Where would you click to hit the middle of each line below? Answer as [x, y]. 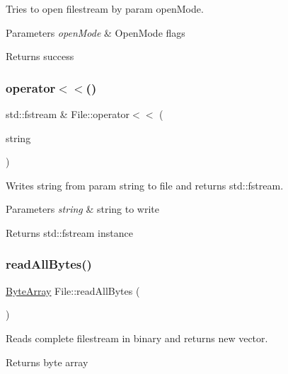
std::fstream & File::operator [68, 114]
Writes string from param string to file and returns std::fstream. [145, 185]
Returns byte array [47, 362]
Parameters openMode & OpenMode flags [96, 32]
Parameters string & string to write [83, 209]
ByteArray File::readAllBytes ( [73, 290]
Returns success [40, 56]
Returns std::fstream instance [69, 232]
